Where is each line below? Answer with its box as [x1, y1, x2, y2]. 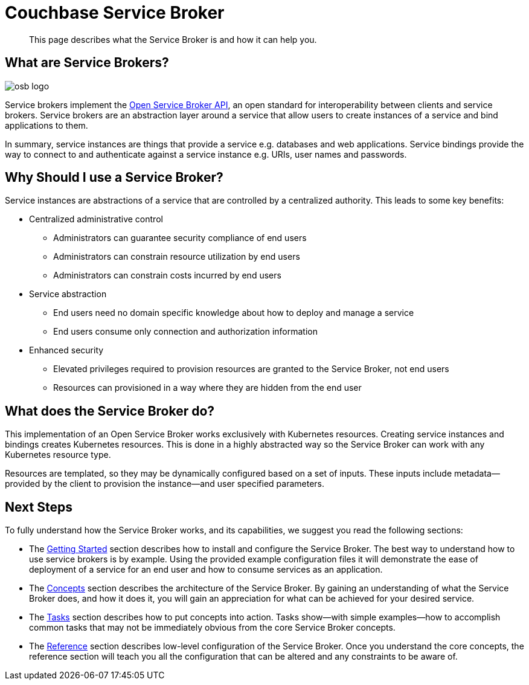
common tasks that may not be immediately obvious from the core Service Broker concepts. [29, 622, 396, 633]
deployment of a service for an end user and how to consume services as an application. [29, 564, 383, 575]
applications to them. [5, 120, 88, 130]
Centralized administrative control [29, 214, 163, 225]
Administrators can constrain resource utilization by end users [53, 251, 300, 262]
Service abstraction [29, 289, 107, 300]
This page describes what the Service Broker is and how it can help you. [29, 34, 317, 45]
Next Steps [5, 499, 72, 515]
